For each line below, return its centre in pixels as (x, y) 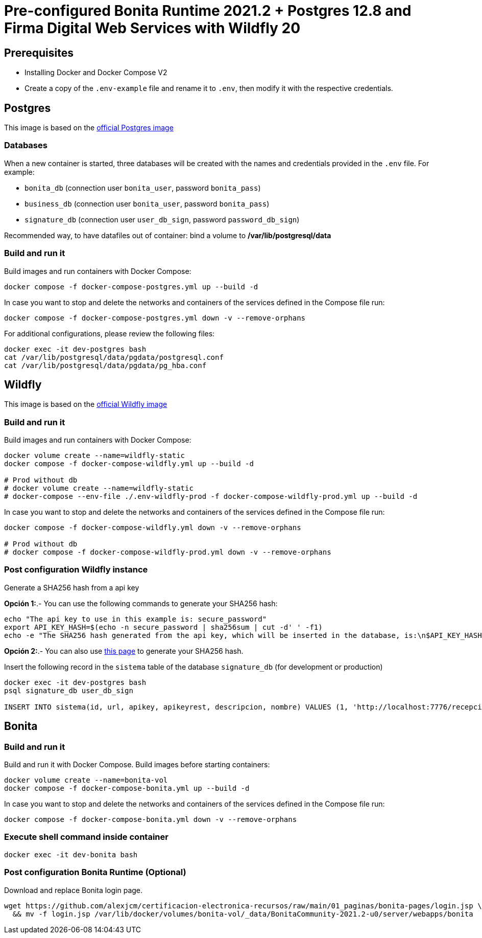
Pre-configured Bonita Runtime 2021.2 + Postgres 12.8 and (208, 11)
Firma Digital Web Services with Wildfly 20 (152, 28)
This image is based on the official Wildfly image (86, 404)
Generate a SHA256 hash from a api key (72, 587)
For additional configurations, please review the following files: (110, 333)
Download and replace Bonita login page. (74, 890)
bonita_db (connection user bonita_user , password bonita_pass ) (143, 188)
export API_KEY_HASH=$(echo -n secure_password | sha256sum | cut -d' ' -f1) (163, 627)
